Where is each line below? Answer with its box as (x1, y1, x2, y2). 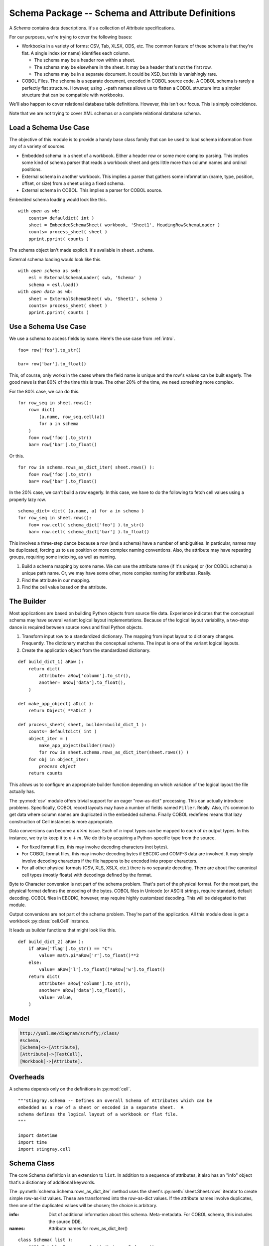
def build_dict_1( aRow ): (18, 659, 84, 665)
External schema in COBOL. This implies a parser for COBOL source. (21, 187, 163, 193)
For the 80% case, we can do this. (9, 388, 80, 394)
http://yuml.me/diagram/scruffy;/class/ (19, 1031, 120, 1036)
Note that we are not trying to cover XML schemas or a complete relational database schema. (9, 110, 201, 116)
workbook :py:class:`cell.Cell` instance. (9, 918, 90, 924)
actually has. (9, 788, 35, 794)
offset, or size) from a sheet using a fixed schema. (21, 180, 125, 186)
